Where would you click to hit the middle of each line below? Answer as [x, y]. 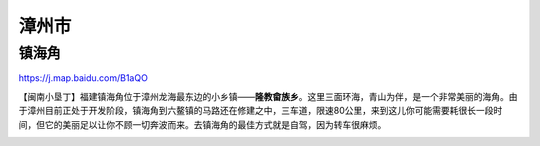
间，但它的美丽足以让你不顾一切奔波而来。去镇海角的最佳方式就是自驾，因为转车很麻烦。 [202, 124]
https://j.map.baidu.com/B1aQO [83, 78]
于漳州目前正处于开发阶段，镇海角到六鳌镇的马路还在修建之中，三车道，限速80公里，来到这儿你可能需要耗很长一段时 [260, 111]
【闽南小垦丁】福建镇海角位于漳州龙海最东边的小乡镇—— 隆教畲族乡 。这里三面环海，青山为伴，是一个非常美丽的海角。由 [268, 96]
